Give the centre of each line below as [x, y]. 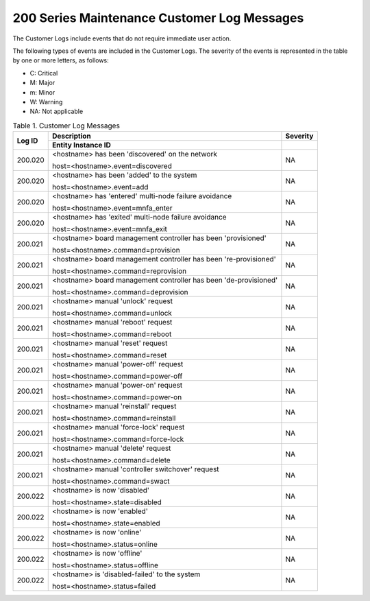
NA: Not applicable [57, 111]
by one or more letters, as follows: [61, 60]
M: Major [42, 83]
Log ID [27, 141]
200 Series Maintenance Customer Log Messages [158, 18]
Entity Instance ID [81, 145]
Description [72, 136]
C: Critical [44, 73]
